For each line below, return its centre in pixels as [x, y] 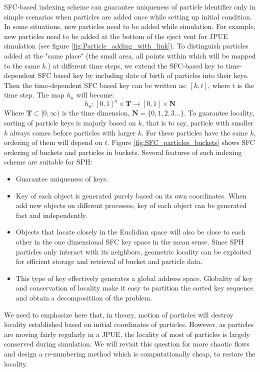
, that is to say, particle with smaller [197, 123]
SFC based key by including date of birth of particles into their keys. [143, 75]
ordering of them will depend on [53, 142]
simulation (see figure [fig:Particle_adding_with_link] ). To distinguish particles [126, 46]
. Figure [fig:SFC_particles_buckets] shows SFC [181, 142]
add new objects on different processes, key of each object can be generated [131, 205]
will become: [95, 95]
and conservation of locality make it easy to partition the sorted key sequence [134, 288]
